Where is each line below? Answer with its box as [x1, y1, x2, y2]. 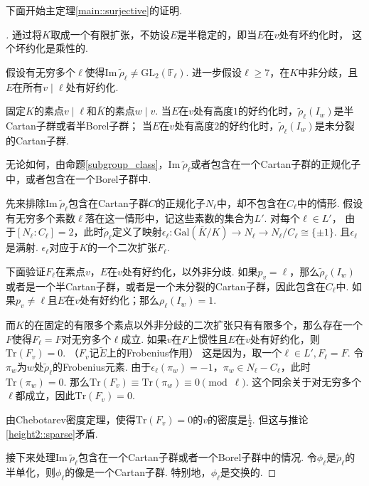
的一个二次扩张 [87, 240, 158, 255]
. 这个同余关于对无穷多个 [245, 374, 362, 389]
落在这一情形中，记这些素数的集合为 [85, 210, 255, 225]
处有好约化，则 [250, 331, 320, 346]
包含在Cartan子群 [68, 195, 149, 210]
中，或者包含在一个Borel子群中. [6, 171, 151, 186]
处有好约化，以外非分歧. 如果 [122, 263, 258, 278]
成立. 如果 [121, 331, 167, 346]
